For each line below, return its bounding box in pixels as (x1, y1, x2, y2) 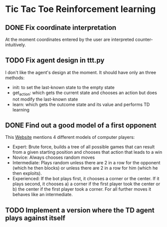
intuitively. (5, 42, 26, 48)
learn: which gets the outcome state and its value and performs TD (12, 101, 150, 108)
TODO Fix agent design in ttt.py (5, 56, 105, 65)
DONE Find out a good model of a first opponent (5, 121, 157, 129)
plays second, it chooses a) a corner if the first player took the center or (12, 181, 161, 187)
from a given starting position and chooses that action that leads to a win (12, 149, 163, 155)
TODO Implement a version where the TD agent (5, 206, 155, 215)
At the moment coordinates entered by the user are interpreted (5, 36, 135, 42)
